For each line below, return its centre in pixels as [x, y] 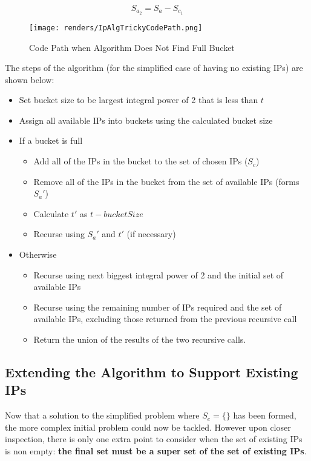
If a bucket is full [51, 140]
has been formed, [265, 415]
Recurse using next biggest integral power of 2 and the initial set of [159, 274]
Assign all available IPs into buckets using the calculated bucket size [146, 120]
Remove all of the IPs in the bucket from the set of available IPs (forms [166, 181]
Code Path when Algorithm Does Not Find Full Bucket [132, 47]
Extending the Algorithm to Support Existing [152, 372]
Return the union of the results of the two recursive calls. [140, 339]
